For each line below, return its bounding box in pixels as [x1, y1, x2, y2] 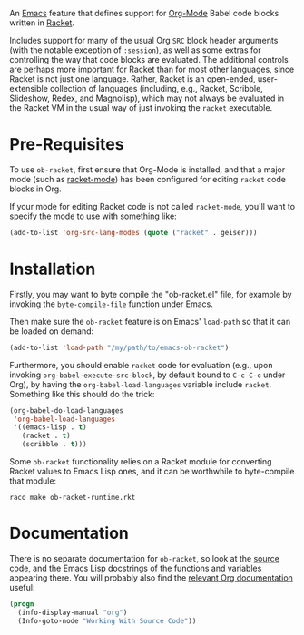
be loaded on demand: [9, 326, 94, 337]
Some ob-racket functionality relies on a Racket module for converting [9, 456, 272, 466]
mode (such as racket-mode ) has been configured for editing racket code [9, 173, 286, 184]
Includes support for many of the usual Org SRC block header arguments [9, 35, 279, 45]
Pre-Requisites [9, 134, 124, 155]
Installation [9, 259, 96, 279]
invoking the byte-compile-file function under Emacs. [9, 298, 213, 309]
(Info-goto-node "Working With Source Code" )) [17, 616, 197, 625]
